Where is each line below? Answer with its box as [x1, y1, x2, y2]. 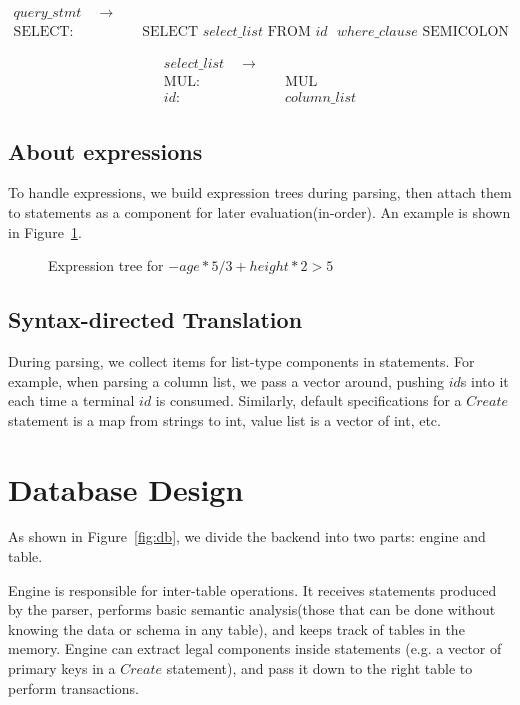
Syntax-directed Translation [8, 304, 303, 335]
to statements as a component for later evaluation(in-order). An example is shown [8, 201, 511, 222]
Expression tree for [48, 255, 164, 276]
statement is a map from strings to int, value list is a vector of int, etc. [8, 409, 441, 430]
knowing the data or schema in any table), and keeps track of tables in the [8, 618, 465, 639]
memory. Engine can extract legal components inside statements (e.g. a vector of [8, 638, 502, 659]
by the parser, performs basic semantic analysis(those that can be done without [8, 599, 496, 620]
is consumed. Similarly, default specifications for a [155, 390, 462, 411]
